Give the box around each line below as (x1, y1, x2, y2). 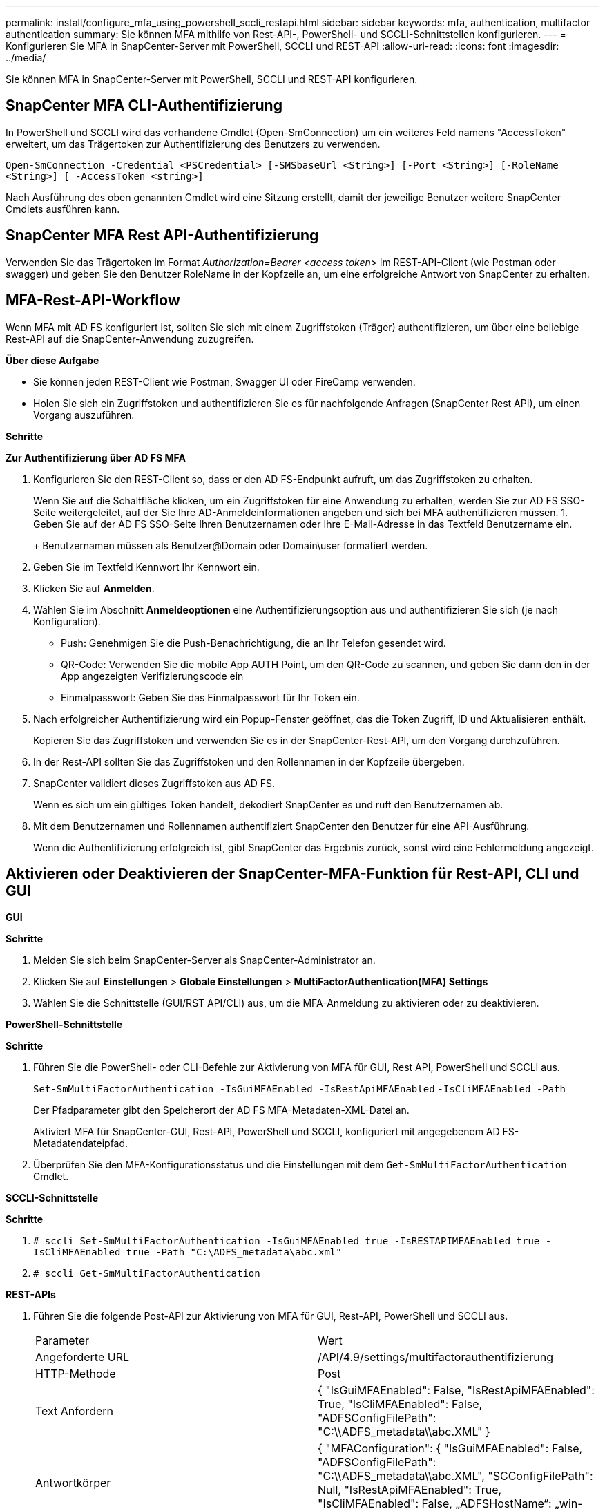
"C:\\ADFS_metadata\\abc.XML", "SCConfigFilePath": (318, 1469, 593, 1483)
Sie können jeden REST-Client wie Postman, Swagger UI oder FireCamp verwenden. (33, 375, 416, 388)
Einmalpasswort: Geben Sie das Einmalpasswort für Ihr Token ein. (61, 691, 360, 703)
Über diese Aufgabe (6, 354, 99, 366)
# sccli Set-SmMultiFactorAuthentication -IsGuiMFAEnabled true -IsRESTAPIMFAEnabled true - (33, 1235, 552, 1247)
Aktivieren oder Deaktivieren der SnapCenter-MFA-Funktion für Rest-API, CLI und (6, 864, 579, 882)
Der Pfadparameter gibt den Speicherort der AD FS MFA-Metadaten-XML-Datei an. (33, 1104, 410, 1117)
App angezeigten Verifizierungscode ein (61, 670, 244, 682)
